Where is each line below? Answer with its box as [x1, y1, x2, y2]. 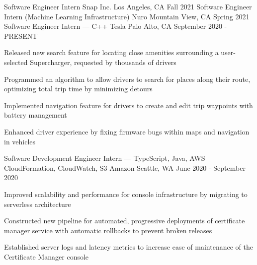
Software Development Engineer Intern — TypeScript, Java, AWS [4, 153, 205, 163]
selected [4, 57, 28, 67]
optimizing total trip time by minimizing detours [4, 83, 153, 94]
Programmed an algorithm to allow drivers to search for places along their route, [4, 73, 251, 84]
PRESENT [4, 30, 38, 41]
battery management [4, 110, 67, 120]
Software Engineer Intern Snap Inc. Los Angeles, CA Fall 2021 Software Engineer [4, 1, 252, 11]
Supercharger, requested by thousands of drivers [30, 57, 176, 67]
